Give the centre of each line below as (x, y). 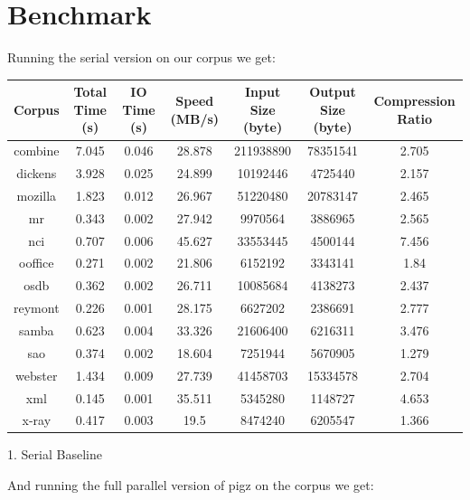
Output (333, 92)
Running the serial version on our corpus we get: (141, 57)
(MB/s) (195, 118)
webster (37, 375)
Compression (414, 101)
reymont (37, 308)
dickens (37, 173)
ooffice (37, 263)
